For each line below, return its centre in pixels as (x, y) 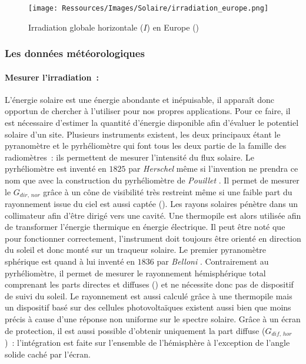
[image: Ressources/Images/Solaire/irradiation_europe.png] (149, 8)
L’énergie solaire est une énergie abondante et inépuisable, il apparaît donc (139, 99)
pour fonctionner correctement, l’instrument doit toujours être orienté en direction (153, 238)
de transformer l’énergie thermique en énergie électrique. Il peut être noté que (145, 227)
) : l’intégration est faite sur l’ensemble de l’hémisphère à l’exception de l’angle (147, 343)
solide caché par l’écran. (48, 354)
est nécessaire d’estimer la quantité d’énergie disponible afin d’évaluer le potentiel (152, 123)
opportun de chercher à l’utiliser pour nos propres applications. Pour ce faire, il (148, 111)
